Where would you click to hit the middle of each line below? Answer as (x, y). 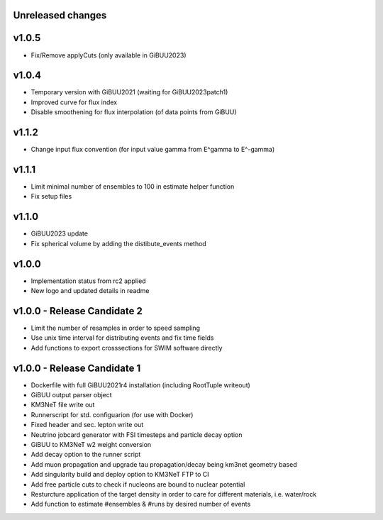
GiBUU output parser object (72, 395)
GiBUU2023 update (60, 233)
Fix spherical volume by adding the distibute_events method (119, 243)
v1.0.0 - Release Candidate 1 (77, 368)
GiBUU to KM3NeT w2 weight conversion (91, 444)
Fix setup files (51, 197)
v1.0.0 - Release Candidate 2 (78, 311)
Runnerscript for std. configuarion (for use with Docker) (112, 414)
